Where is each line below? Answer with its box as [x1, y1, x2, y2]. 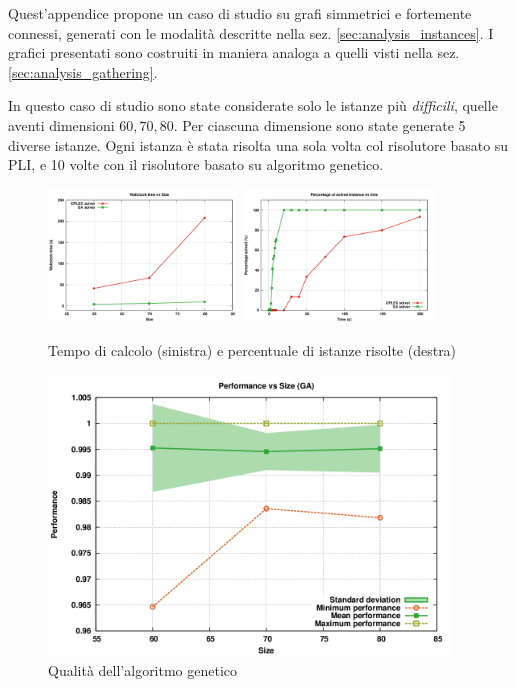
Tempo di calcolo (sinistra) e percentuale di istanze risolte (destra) [48, 339, 457, 360]
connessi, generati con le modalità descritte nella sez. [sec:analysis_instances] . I [8, 22, 494, 43]
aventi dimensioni [8, 114, 115, 135]
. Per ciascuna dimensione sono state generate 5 [173, 114, 466, 135]
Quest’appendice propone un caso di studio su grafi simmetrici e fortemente [8, 3, 472, 23]
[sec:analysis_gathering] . [8, 61, 158, 82]
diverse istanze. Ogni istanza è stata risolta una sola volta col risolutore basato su [8, 134, 509, 155]
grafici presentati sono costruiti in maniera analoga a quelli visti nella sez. [8, 42, 460, 63]
